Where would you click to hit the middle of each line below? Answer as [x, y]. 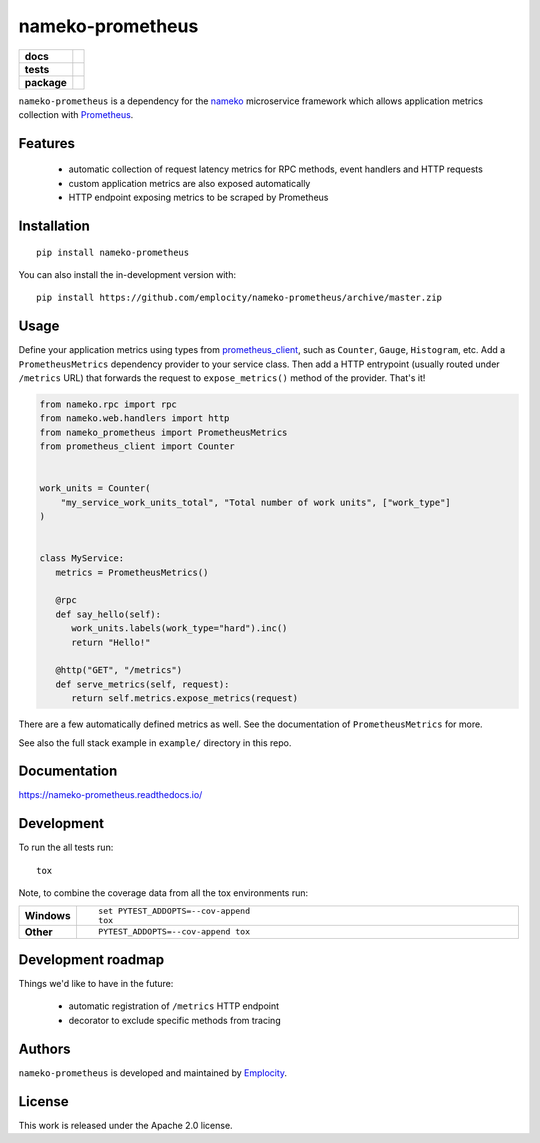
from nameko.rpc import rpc [108, 404]
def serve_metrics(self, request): [142, 684]
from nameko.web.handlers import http [134, 418]
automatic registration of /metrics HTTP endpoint [174, 1006]
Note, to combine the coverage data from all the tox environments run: [163, 893]
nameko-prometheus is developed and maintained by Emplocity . [153, 1072]
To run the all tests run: [66, 847]
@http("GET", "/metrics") [119, 670]
